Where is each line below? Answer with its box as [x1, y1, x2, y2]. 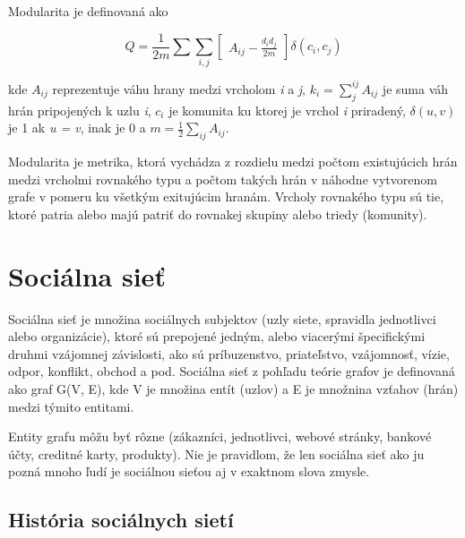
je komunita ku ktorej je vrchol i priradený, [168, 100, 406, 119]
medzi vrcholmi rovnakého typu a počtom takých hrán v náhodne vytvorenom [8, 169, 437, 188]
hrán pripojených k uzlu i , [8, 100, 151, 119]
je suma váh [382, 79, 449, 98]
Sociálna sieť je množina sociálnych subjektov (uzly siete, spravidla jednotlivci [8, 309, 436, 328]
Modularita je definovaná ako [8, 2, 168, 20]
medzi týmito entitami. [8, 397, 134, 415]
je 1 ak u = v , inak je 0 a [8, 118, 146, 137]
